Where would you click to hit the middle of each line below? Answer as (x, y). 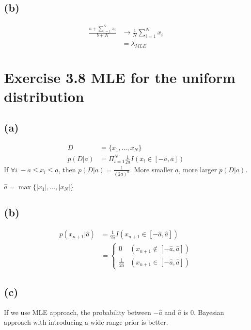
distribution (44, 96)
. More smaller (151, 169)
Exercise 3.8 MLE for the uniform (120, 77)
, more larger (198, 169)
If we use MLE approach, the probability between (78, 312)
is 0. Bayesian (204, 312)
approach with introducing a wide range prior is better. (86, 322)
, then (67, 169)
